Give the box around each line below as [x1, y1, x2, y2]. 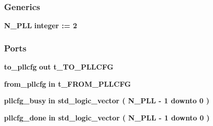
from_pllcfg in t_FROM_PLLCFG [4, 78, 131, 89]
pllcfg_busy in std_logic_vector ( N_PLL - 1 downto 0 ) [4, 95, 209, 106]
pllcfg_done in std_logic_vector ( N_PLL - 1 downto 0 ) [4, 112, 210, 122]
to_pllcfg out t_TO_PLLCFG [4, 61, 114, 72]
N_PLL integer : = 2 [4, 20, 77, 31]
